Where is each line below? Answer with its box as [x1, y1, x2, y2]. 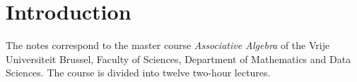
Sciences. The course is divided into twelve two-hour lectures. [6, 65, 271, 80]
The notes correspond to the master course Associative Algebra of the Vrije [6, 38, 330, 53]
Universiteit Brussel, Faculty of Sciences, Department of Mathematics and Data [6, 51, 351, 66]
